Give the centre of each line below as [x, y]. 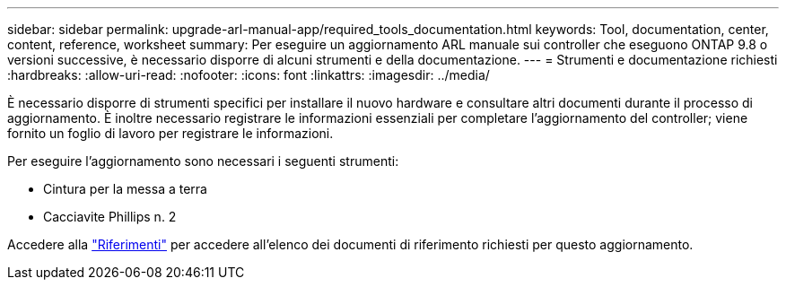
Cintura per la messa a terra [125, 189]
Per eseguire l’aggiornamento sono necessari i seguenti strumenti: [203, 161]
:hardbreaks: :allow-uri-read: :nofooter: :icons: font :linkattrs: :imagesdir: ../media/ [249, 75]
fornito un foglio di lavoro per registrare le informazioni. [170, 133]
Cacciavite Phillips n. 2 [110, 217]
